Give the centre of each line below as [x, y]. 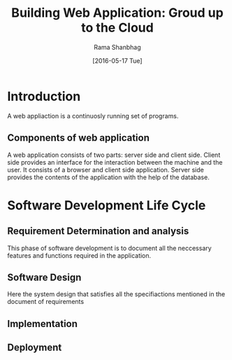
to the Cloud [117, 28]
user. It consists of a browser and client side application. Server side [106, 169]
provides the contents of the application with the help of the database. [108, 177]
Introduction [44, 96]
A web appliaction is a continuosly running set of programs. [93, 116]
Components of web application [79, 138]
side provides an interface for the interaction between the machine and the [115, 162]
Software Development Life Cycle [107, 205]
